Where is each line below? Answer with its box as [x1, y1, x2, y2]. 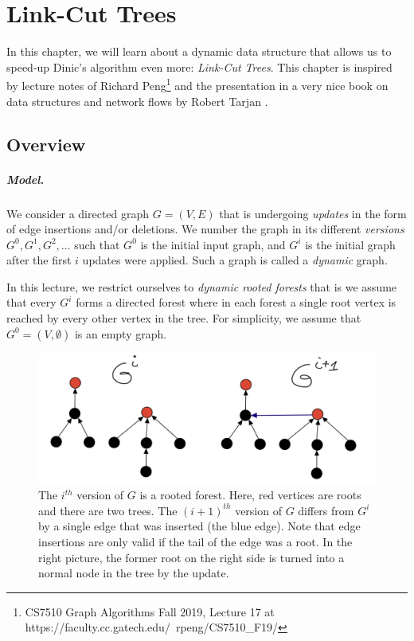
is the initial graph [305, 236, 396, 252]
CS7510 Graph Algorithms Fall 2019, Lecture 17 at [25, 603, 275, 620]
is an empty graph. [74, 325, 167, 342]
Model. [6, 170, 45, 187]
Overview [6, 131, 86, 156]
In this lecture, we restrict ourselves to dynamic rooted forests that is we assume [6, 278, 397, 295]
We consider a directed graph [6, 205, 150, 221]
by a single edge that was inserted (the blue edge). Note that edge [38, 518, 361, 534]
